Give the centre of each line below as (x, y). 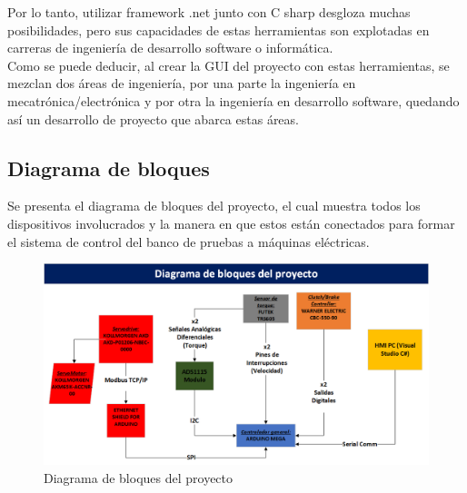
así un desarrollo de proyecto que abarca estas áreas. (153, 118)
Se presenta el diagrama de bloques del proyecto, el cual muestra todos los (214, 206)
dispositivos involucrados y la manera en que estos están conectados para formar (231, 223)
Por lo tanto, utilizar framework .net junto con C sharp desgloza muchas (209, 12)
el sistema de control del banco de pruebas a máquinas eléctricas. (189, 241)
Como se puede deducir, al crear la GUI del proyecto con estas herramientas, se (229, 65)
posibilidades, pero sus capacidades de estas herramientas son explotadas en (219, 30)
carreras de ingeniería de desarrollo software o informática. (170, 48)
